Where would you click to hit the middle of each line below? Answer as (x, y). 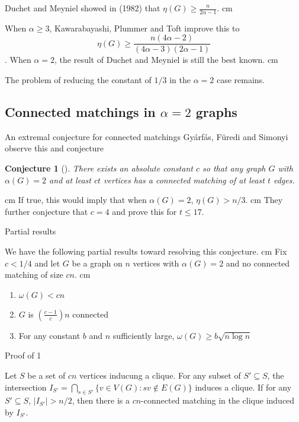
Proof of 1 (23, 355)
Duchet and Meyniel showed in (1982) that (83, 8)
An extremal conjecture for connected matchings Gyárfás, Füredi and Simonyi (147, 136)
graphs (216, 112)
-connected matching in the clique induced (218, 400)
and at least (70, 180)
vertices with (156, 263)
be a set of (46, 375)
